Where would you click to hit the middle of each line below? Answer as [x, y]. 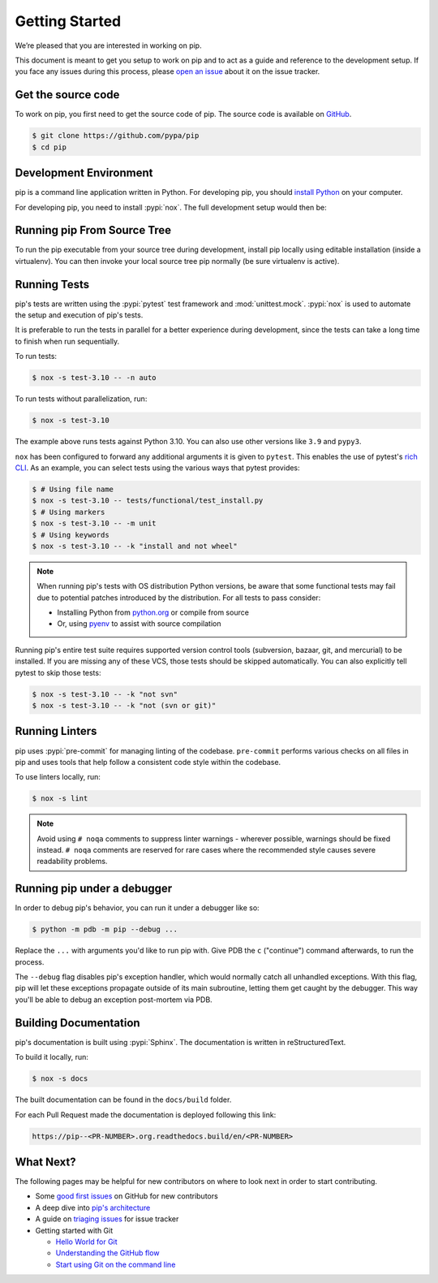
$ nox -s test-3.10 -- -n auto [94, 378]
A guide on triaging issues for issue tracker [107, 1219]
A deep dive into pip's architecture [93, 1207]
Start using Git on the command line [116, 1264]
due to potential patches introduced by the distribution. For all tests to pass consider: [179, 598]
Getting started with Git [74, 1230]
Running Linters [56, 731]
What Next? [45, 1162]
